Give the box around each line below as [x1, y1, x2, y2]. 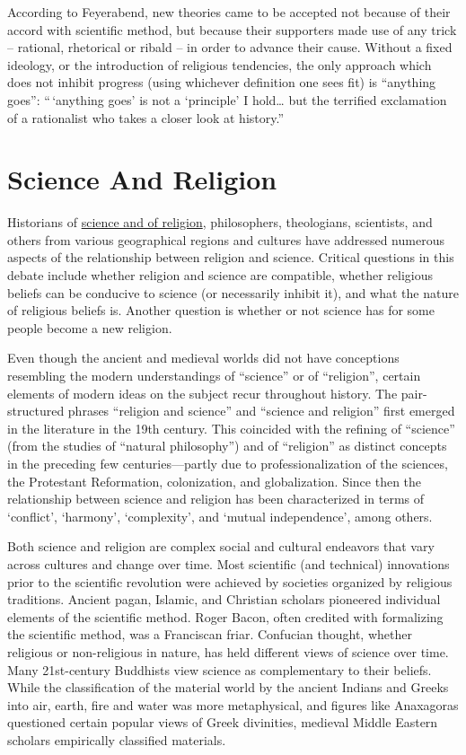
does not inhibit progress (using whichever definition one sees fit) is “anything [7, 73, 436, 92]
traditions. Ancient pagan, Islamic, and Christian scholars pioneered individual [7, 590, 441, 609]
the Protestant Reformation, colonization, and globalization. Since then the [7, 471, 422, 490]
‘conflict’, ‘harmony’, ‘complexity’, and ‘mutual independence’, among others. [7, 506, 433, 525]
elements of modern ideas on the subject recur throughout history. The [7, 383, 398, 402]
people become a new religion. [7, 318, 172, 337]
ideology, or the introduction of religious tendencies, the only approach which [7, 55, 432, 74]
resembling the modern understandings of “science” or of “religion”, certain [7, 366, 421, 385]
